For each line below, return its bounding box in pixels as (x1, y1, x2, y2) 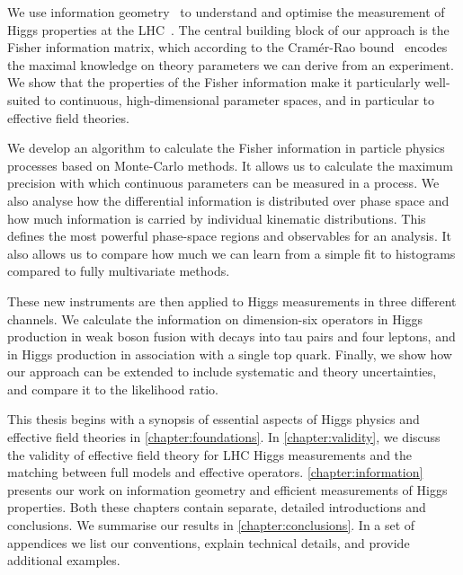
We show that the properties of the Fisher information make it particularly (7, 73, 421, 92)
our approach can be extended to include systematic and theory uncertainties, (7, 362, 437, 381)
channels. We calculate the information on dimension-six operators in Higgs (7, 309, 423, 328)
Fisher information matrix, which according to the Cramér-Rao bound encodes (7, 38, 448, 57)
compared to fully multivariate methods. (7, 261, 230, 280)
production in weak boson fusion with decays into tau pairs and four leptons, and (7, 327, 456, 346)
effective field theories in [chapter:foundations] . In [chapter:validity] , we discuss (7, 428, 441, 447)
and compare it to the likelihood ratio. (7, 379, 218, 398)
